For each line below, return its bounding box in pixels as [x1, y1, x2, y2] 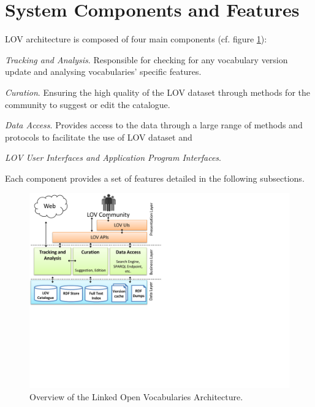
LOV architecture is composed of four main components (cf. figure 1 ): [5, 33, 267, 45]
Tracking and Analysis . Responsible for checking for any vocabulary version [5, 53, 288, 66]
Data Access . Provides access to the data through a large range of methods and [5, 118, 303, 131]
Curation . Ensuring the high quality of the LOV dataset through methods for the [5, 85, 310, 98]
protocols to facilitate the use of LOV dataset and [5, 130, 192, 143]
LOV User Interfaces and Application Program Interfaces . [5, 151, 221, 164]
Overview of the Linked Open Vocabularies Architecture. [29, 390, 243, 403]
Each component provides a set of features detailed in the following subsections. [5, 171, 305, 184]
